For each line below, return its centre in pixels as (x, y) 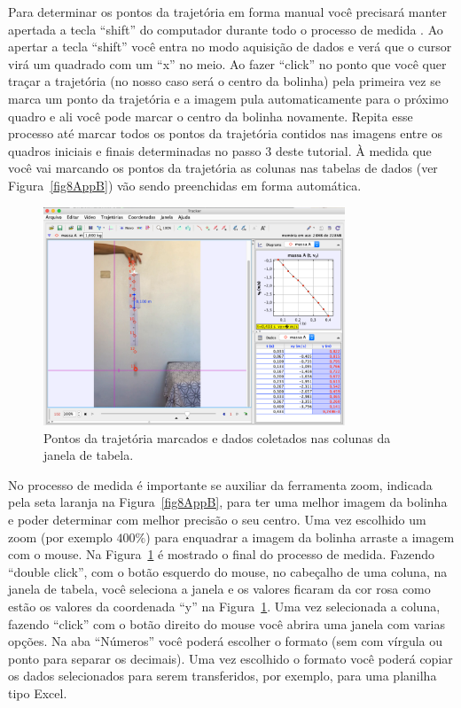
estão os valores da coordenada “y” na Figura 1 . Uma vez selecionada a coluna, (224, 606)
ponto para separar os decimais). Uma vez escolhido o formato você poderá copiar (230, 658)
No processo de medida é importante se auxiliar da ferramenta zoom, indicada (220, 484)
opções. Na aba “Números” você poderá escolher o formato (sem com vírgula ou (226, 641)
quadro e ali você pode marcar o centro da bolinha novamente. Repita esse (211, 116)
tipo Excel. (38, 692)
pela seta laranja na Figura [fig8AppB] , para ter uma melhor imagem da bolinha (228, 502)
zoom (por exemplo (60, 537)
